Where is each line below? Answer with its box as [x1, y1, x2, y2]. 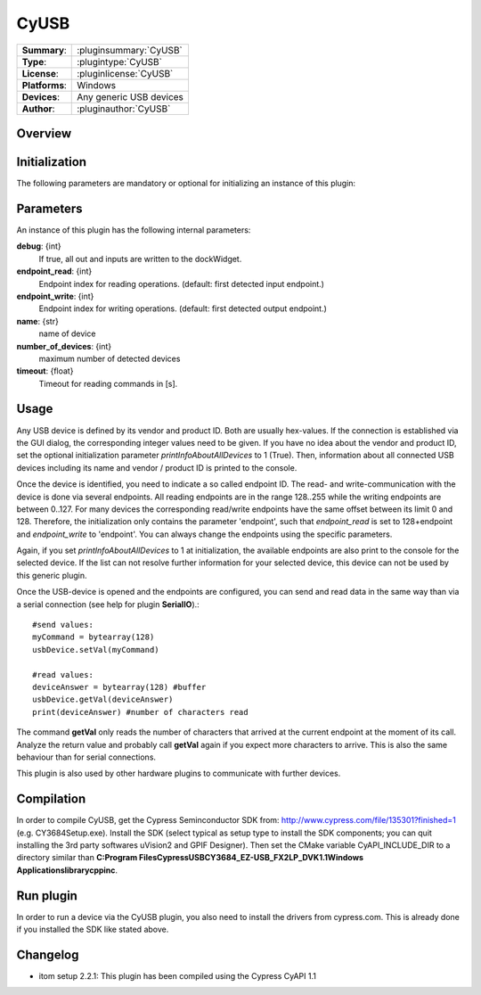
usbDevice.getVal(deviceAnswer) [32, 695, 174, 704]
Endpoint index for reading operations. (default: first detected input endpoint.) [38, 278, 325, 289]
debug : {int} [16, 241, 61, 251]
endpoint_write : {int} [16, 291, 94, 301]
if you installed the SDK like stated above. [16, 924, 169, 935]
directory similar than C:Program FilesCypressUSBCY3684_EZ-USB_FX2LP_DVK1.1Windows [16, 852, 364, 863]
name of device [38, 328, 96, 339]
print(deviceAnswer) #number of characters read [32, 707, 249, 717]
